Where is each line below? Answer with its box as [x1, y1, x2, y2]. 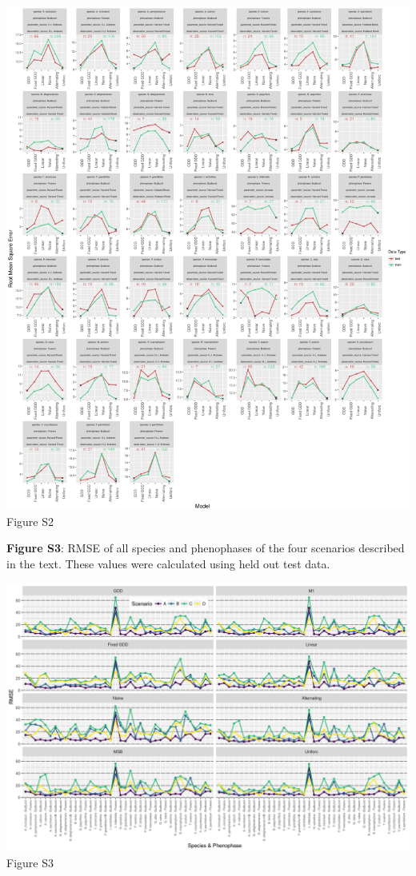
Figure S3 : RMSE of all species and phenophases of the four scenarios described [6, 540, 405, 556]
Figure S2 [6, 512, 54, 529]
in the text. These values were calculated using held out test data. [6, 555, 330, 571]
